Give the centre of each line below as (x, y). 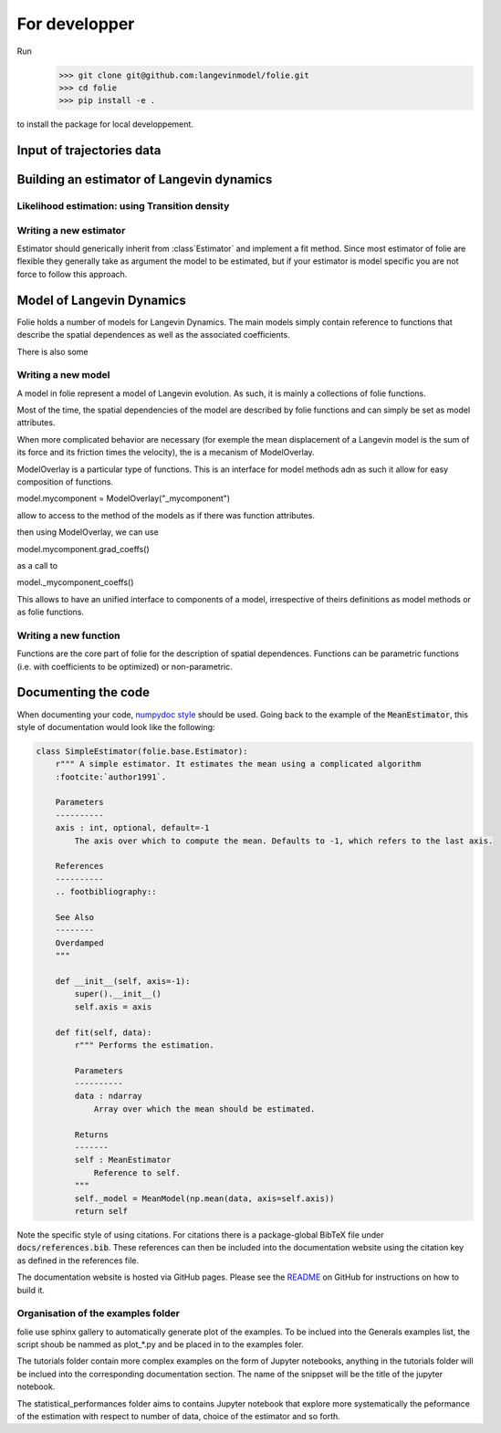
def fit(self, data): (104, 1032)
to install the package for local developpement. (105, 124)
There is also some (52, 351)
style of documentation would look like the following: (116, 727)
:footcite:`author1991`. (111, 777)
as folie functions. (51, 612)
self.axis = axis (113, 1007)
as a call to (37, 565)
